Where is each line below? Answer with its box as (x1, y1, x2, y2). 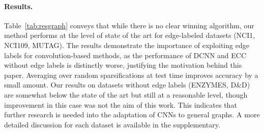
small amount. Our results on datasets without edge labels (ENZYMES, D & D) (4, 79, 250, 90)
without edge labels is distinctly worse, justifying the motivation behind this (4, 60, 242, 70)
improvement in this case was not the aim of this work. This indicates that (4, 99, 237, 110)
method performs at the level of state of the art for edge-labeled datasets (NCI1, (4, 30, 255, 40)
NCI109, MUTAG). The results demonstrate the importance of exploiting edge (4, 39, 249, 50)
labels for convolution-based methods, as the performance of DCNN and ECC (4, 50, 247, 60)
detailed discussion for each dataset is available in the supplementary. (4, 119, 220, 129)
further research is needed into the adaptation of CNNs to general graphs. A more (4, 109, 260, 120)
